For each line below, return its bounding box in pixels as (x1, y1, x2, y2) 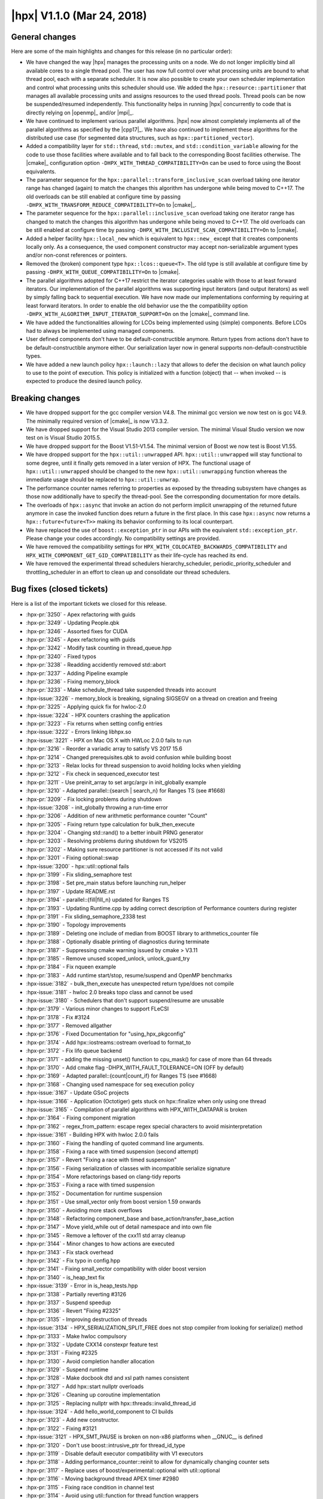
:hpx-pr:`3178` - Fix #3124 (26, 1013, 90, 1021)
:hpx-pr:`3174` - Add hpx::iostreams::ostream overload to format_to (26, 1039, 191, 1046)
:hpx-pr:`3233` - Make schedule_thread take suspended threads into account (26, 687, 217, 694)
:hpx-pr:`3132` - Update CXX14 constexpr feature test (26, 1341, 159, 1348)
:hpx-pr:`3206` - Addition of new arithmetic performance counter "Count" (26, 812, 208, 820)
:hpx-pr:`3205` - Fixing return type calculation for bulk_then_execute (26, 820, 195, 827)
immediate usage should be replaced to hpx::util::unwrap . (26, 476, 181, 483)
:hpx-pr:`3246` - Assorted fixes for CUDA (26, 627, 128, 635)
